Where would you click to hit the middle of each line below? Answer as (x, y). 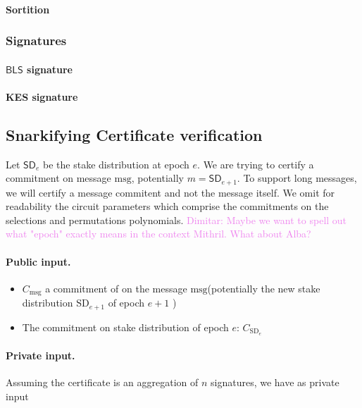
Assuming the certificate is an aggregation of (102, 382)
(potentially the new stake (264, 288)
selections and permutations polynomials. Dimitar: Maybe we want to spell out (176, 220)
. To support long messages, (297, 178)
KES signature (42, 96)
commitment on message (58, 178)
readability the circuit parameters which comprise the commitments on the (167, 206)
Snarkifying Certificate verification (134, 134)
